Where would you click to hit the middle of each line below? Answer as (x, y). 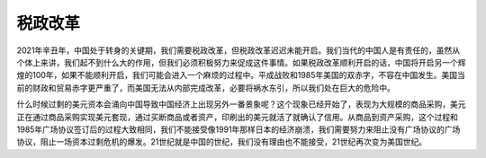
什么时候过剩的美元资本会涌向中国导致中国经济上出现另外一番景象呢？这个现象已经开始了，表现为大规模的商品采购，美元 (241, 104)
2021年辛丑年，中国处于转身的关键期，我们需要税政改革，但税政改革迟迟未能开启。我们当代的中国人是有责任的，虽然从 (238, 50)
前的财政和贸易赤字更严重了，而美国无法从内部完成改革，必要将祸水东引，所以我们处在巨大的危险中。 (206, 88)
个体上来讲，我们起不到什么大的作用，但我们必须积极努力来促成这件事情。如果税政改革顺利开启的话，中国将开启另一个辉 (241, 62)
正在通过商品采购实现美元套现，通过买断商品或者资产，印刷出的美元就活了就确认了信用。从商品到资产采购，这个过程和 (237, 117)
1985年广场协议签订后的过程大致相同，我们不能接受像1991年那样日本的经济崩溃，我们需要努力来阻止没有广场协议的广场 (238, 129)
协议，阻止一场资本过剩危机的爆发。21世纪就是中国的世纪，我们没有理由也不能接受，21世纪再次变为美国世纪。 (222, 142)
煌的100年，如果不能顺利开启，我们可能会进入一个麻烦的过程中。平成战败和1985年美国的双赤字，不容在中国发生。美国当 (241, 75)
